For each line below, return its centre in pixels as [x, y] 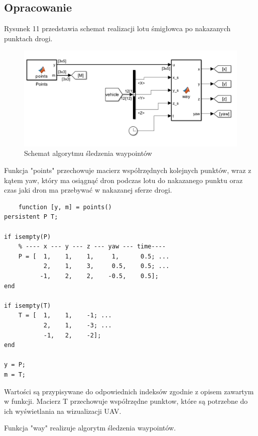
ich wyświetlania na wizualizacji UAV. [63, 411]
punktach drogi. [28, 38]
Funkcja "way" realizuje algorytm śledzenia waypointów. [90, 428]
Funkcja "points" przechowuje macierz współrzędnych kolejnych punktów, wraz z [128, 170]
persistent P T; [31, 217]
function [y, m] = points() [65, 207]
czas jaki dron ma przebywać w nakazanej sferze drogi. [88, 190]
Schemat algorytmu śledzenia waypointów [88, 153]
